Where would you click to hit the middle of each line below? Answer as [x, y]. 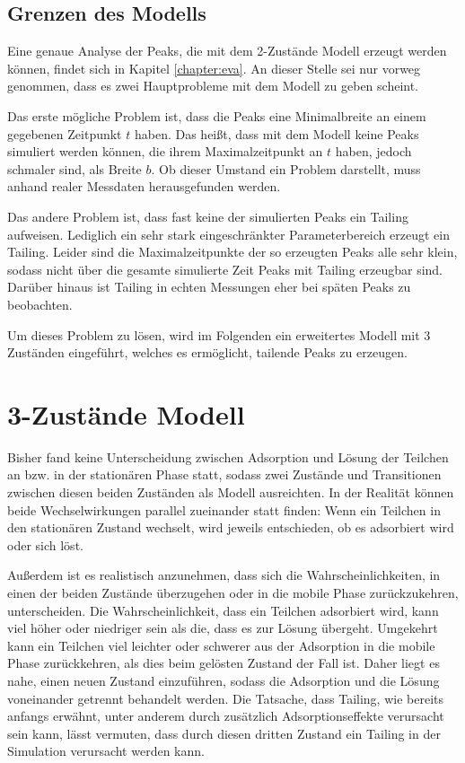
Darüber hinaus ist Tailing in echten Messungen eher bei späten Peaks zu [209, 287]
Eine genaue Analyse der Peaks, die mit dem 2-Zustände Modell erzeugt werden [227, 51]
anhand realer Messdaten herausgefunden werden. [144, 186]
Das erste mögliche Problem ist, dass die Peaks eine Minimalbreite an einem [217, 115]
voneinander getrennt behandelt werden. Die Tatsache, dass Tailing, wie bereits [225, 698]
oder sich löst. [45, 544]
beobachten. [40, 304]
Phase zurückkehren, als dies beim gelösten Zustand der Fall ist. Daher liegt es [224, 663]
